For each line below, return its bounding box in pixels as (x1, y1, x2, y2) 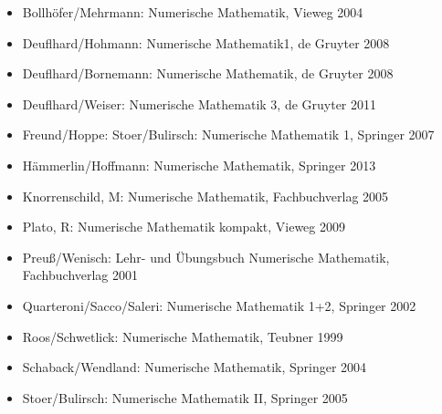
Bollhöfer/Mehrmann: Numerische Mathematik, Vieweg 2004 (22, 3, 363, 21)
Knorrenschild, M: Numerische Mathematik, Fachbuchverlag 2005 (22, 186, 389, 205)
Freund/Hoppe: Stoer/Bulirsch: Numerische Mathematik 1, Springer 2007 (22, 125, 435, 144)
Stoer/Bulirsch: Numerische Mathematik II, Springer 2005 (22, 388, 348, 407)
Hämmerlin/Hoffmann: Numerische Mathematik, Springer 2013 (22, 155, 376, 174)
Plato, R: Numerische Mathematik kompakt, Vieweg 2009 (22, 217, 346, 236)
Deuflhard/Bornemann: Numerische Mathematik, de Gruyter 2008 (22, 64, 394, 83)
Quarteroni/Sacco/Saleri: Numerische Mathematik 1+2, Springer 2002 (22, 295, 416, 315)
